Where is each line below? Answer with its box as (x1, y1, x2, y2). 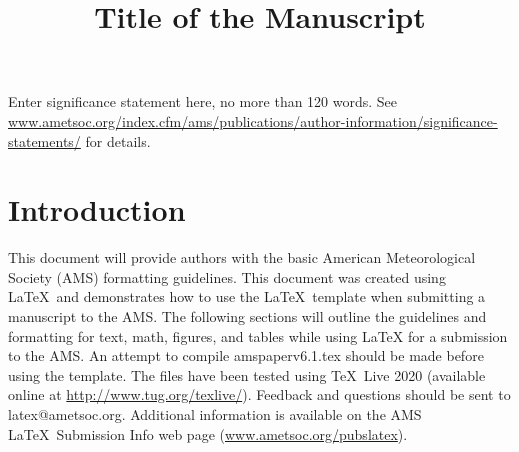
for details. (85, 130, 151, 151)
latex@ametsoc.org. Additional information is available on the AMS (8, 404, 422, 425)
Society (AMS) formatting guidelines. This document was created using (8, 266, 446, 287)
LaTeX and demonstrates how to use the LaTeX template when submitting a (8, 286, 486, 307)
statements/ (8, 130, 81, 151)
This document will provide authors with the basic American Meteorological (8, 247, 476, 268)
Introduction (8, 189, 186, 230)
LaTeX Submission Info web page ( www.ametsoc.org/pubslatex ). (8, 423, 408, 444)
